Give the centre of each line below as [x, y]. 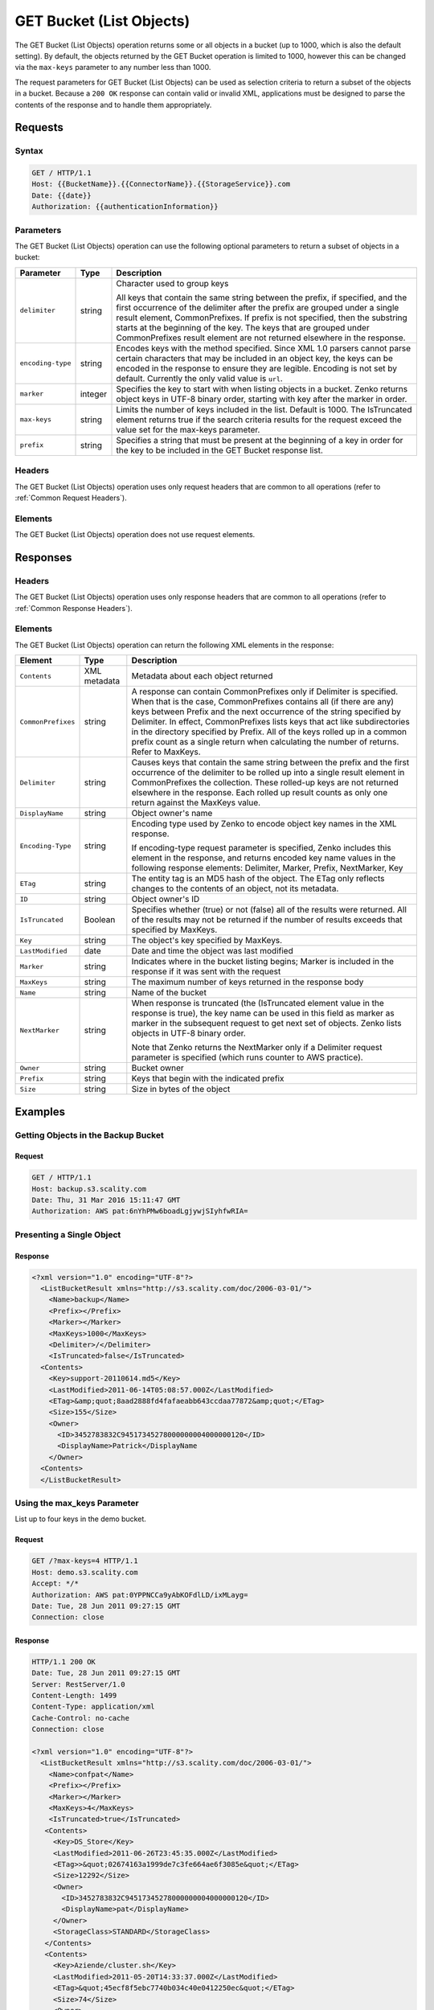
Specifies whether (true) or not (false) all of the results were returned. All [269, 910]
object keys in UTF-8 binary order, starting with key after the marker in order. [262, 399]
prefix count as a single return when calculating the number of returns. [265, 742]
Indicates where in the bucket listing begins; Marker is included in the [262, 962]
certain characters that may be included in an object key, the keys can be [255, 358]
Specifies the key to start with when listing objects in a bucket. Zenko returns [262, 388]
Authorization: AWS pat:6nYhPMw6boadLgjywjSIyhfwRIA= [140, 1211]
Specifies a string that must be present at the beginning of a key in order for [260, 440]
